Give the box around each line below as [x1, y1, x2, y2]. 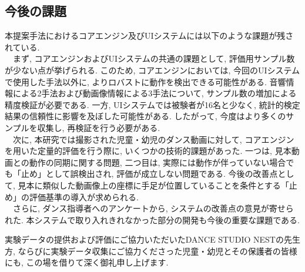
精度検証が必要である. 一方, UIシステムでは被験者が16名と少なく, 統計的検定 [5, 98, 300, 110]
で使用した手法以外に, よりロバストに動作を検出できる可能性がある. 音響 [5, 75, 286, 88]
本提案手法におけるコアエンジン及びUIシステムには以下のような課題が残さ [5, 29, 294, 42]
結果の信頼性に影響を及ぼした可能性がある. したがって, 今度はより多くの [5, 110, 286, 122]
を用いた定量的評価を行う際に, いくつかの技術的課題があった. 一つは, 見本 [5, 145, 291, 157]
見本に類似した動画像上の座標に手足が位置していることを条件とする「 [18, 179, 289, 191]
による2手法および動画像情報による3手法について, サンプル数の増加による [12, 87, 297, 99]
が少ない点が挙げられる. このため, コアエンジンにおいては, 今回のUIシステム [5, 63, 300, 76]
